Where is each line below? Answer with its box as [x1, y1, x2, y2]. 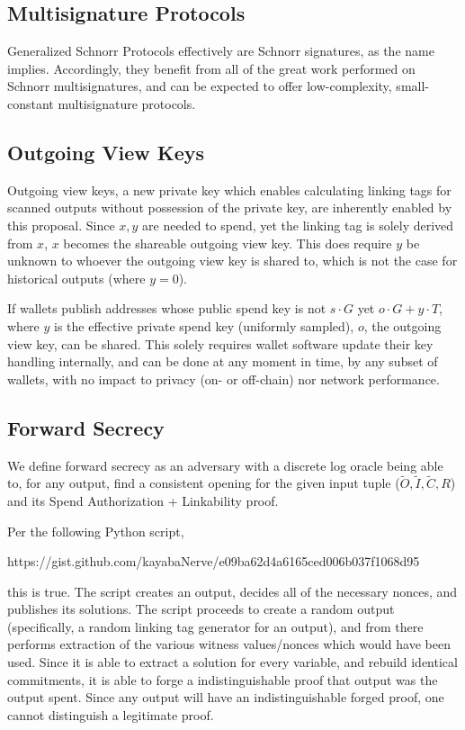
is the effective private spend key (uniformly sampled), [54, 316, 354, 335]
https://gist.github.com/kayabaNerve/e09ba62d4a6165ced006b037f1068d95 [7, 552, 420, 571]
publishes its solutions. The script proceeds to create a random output [7, 599, 395, 618]
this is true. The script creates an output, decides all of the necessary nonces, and [7, 581, 458, 600]
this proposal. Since [7, 215, 115, 234]
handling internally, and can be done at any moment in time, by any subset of [7, 352, 438, 371]
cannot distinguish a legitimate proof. [7, 705, 214, 724]
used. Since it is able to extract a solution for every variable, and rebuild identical [7, 653, 458, 671]
